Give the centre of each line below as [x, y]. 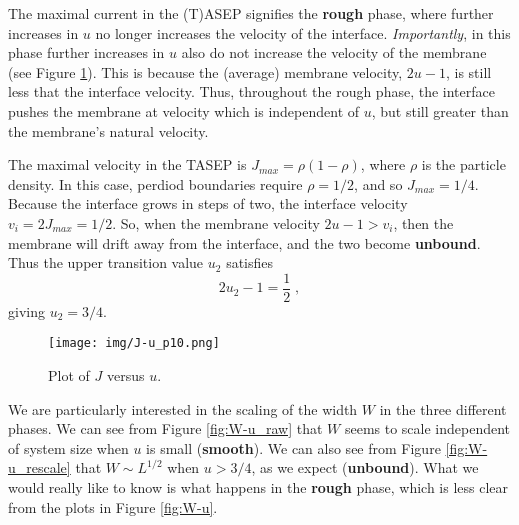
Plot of [69, 375]
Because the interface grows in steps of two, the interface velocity [208, 203]
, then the [423, 222]
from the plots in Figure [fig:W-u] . [113, 506]
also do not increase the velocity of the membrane [334, 52]
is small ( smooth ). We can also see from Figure [293, 447]
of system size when [68, 447]
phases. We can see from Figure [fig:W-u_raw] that [165, 428]
